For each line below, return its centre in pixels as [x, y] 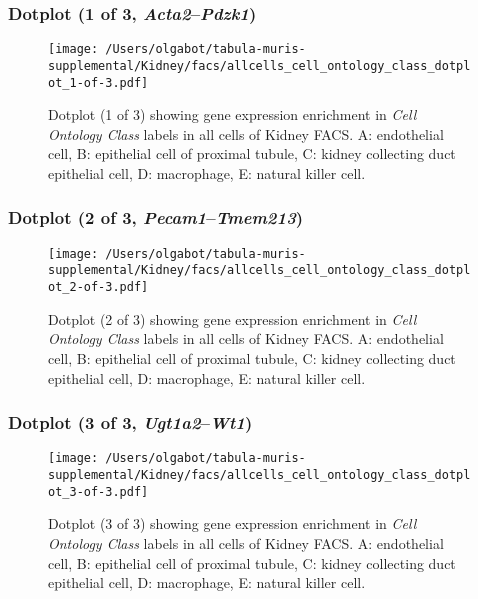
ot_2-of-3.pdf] [98, 287]
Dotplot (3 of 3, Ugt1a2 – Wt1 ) [130, 422]
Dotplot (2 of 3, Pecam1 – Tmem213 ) [156, 217]
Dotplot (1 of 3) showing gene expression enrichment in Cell [232, 114]
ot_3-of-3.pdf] [98, 491]
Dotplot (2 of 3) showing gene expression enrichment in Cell [232, 318]
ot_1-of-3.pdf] [98, 82]
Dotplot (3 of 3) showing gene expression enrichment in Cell [232, 523]
